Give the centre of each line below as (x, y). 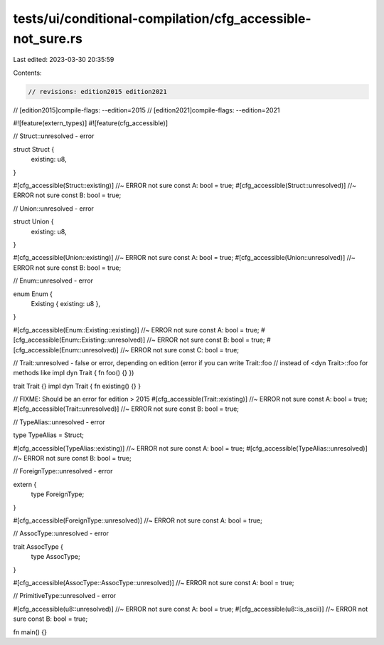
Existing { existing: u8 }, (66, 303)
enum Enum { (33, 294)
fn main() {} (30, 632)
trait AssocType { (38, 546)
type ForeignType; (58, 494)
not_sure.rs (48, 38)
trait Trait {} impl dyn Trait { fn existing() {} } (77, 386)
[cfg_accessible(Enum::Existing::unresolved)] (79, 340)
